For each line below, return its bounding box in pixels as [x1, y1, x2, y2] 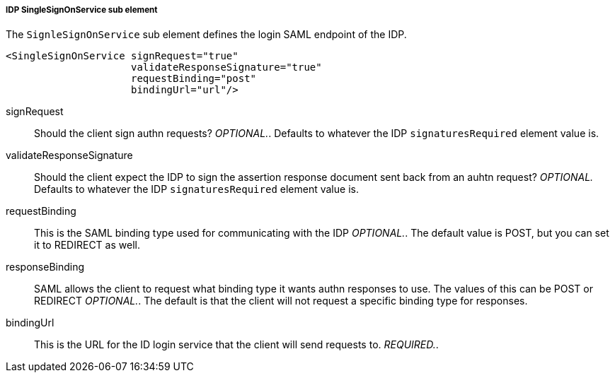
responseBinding [6, 261, 85, 273]
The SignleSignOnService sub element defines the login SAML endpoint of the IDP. [6, 28, 407, 41]
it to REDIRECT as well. [34, 239, 140, 252]
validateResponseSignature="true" [131, 61, 322, 73]
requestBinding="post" [131, 73, 257, 85]
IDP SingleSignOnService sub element [6, 5, 158, 15]
